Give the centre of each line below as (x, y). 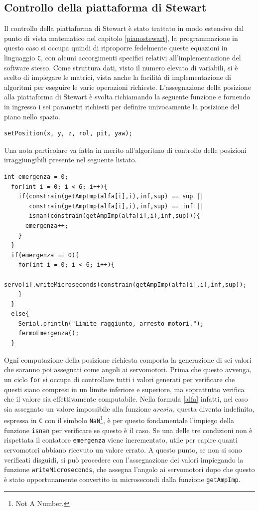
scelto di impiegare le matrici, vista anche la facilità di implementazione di (118, 77)
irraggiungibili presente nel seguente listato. (70, 160)
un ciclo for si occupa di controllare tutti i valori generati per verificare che (120, 379)
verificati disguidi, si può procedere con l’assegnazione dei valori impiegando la (124, 459)
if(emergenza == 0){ (45, 255)
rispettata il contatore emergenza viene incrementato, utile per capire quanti (121, 440)
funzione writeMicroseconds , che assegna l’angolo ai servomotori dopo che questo (129, 469)
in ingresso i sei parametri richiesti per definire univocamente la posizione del (122, 107)
